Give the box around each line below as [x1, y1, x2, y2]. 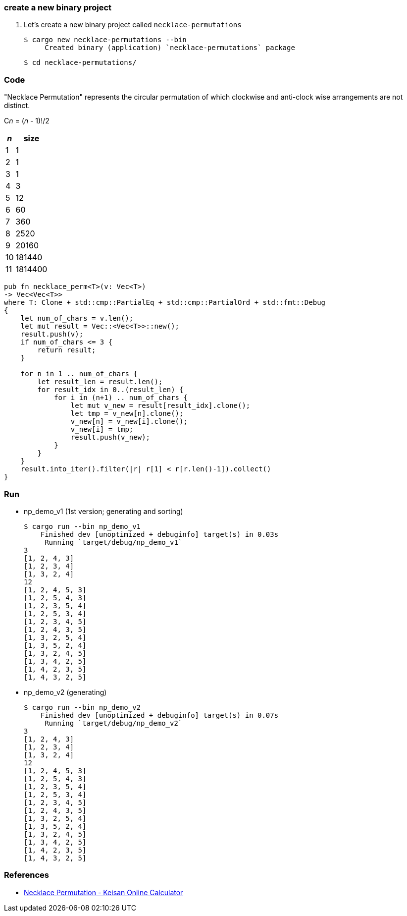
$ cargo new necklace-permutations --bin [24, 36, 187, 44]
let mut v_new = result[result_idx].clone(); [70, 401, 251, 410]
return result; [37, 346, 96, 354]
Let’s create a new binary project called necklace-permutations [24, 20, 242, 29]
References [4, 870, 49, 880]
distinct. [4, 101, 30, 110]
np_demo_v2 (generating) [24, 687, 107, 696]
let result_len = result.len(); [37, 378, 163, 386]
